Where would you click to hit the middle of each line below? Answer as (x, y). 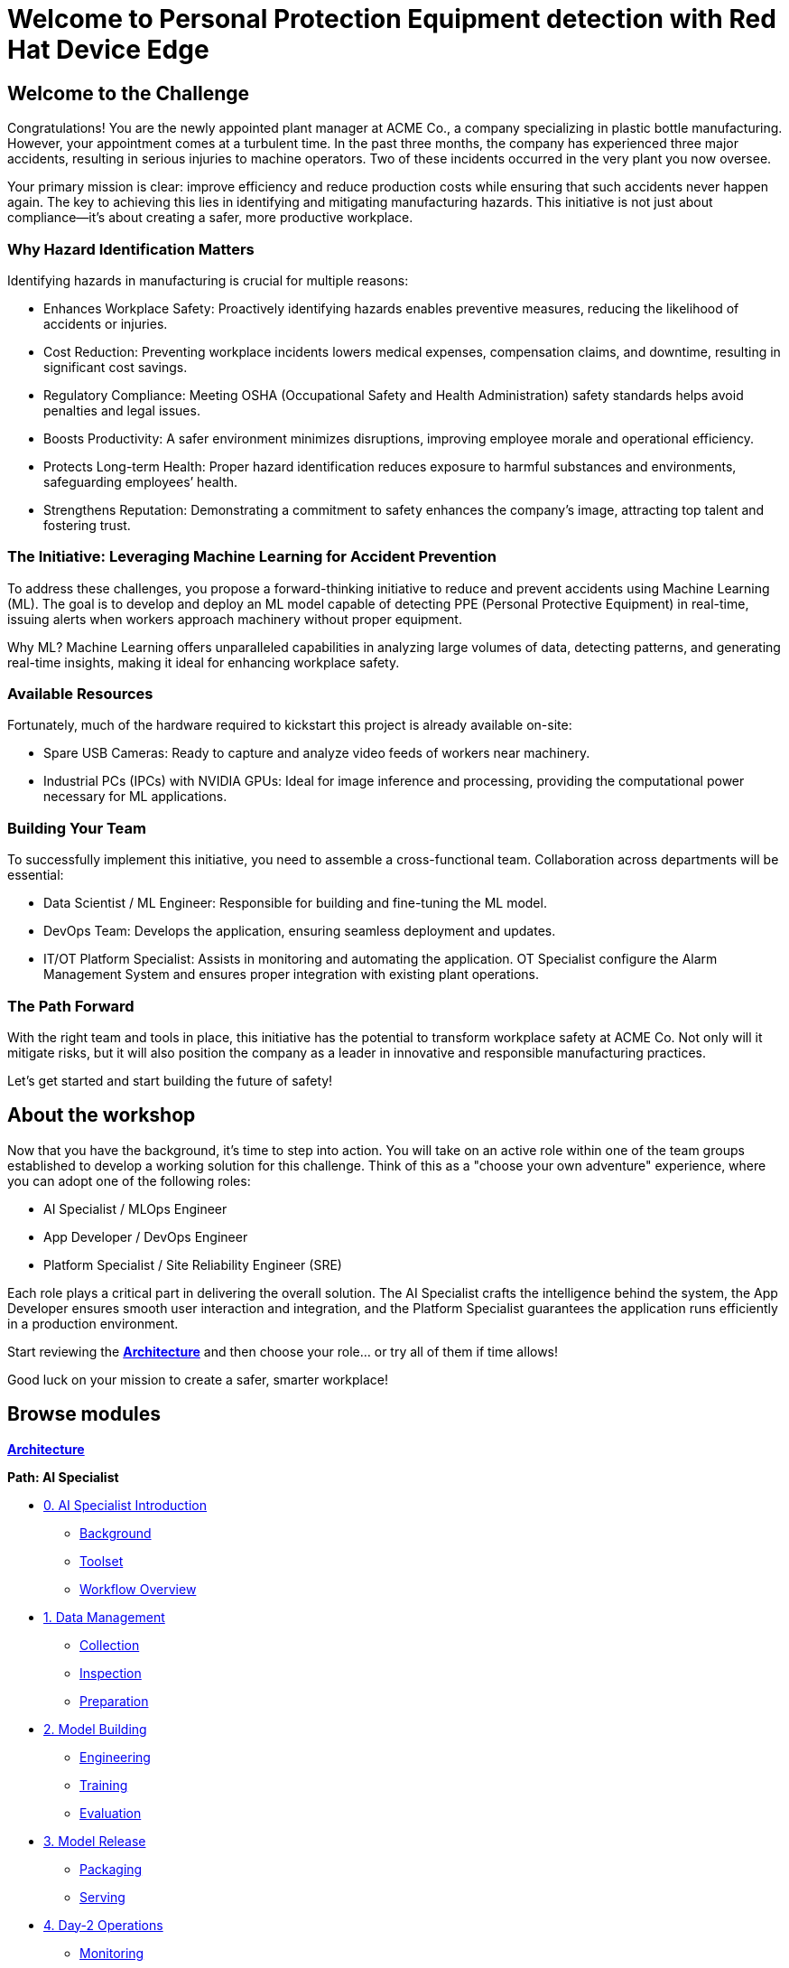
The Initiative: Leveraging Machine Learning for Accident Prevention (252, 557)
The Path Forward (71, 1006)
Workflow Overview (138, 1589)
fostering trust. (87, 525)
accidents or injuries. (106, 323)
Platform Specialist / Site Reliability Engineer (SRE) (193, 1264)
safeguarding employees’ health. (141, 481)
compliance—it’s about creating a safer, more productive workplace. (210, 218)
